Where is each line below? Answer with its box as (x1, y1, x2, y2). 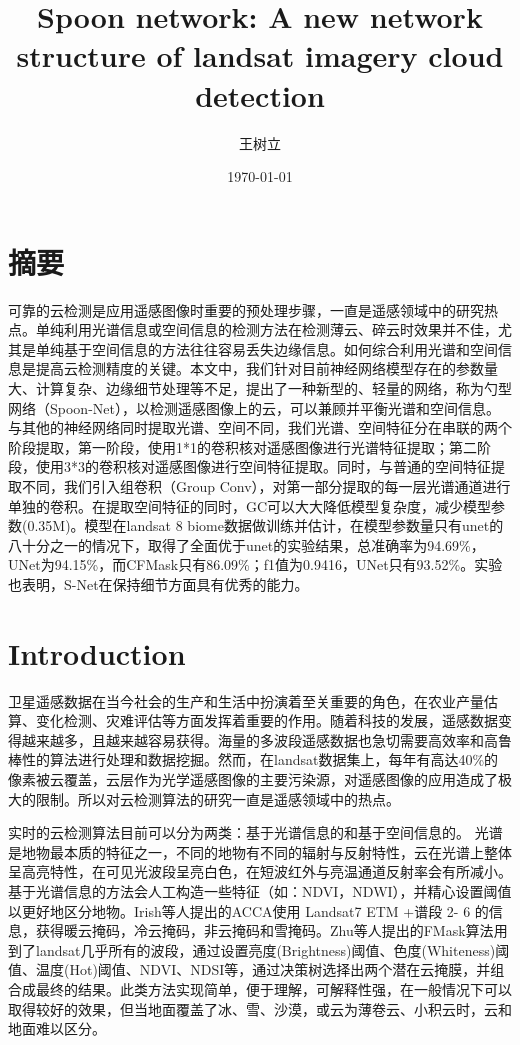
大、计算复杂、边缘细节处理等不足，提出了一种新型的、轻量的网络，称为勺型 (8, 378, 512, 398)
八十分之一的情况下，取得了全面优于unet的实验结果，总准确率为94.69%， (8, 534, 485, 555)
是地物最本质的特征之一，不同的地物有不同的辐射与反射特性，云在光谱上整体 (8, 841, 512, 862)
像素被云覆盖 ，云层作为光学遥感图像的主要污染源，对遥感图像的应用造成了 (8, 769, 498, 790)
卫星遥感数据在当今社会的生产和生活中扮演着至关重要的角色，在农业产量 (8, 690, 484, 711)
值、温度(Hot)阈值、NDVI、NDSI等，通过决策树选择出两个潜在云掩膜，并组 (8, 959, 505, 980)
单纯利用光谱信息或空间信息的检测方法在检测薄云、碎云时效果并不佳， (35, 319, 498, 340)
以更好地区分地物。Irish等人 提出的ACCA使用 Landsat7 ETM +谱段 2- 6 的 (8, 900, 489, 921)
